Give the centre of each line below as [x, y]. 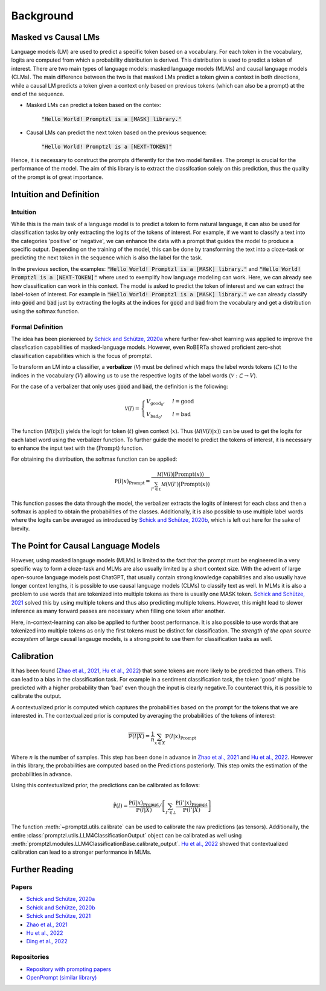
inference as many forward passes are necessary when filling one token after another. [118, 611]
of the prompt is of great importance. [57, 177]
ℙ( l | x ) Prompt [181, 737]
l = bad [182, 414]
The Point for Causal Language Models [86, 546]
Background [42, 16]
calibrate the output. [36, 696]
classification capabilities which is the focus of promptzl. [82, 356]
